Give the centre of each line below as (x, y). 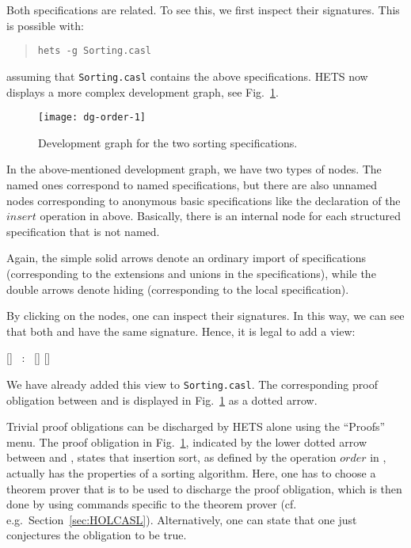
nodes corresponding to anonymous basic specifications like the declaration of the (204, 200)
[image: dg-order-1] (92, 118)
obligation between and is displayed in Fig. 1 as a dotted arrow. (162, 400)
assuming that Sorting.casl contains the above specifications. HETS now (187, 76)
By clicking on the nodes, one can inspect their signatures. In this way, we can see (205, 316)
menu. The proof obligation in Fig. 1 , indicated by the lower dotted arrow (187, 441)
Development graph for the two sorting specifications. (168, 142)
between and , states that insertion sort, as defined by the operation (171, 457)
